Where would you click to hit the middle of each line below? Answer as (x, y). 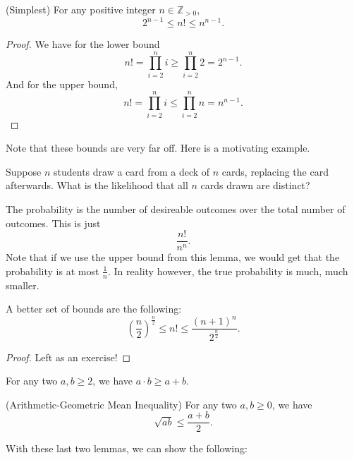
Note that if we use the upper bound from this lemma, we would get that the (173, 257)
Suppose (24, 171)
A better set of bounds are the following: (94, 309)
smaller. (23, 285)
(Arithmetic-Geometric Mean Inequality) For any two (121, 404)
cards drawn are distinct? (255, 185)
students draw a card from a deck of (132, 171)
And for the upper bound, (62, 84)
